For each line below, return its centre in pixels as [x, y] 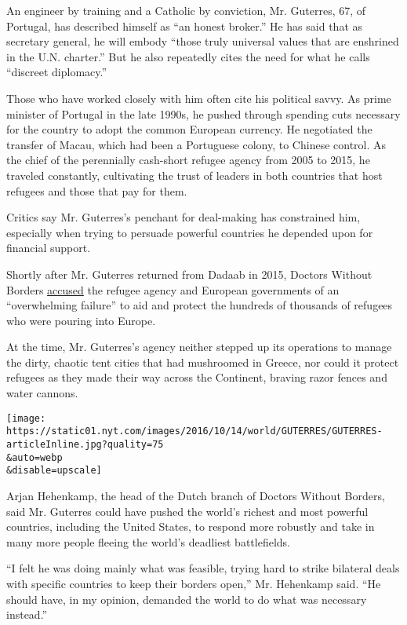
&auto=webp [35, 457]
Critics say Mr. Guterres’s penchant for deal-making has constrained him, [184, 217]
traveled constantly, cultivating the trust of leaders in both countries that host [194, 175]
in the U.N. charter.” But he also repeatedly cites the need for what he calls [188, 56]
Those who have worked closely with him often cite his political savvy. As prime [199, 98]
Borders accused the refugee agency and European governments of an [173, 289]
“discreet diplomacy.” [57, 72]
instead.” [27, 614]
